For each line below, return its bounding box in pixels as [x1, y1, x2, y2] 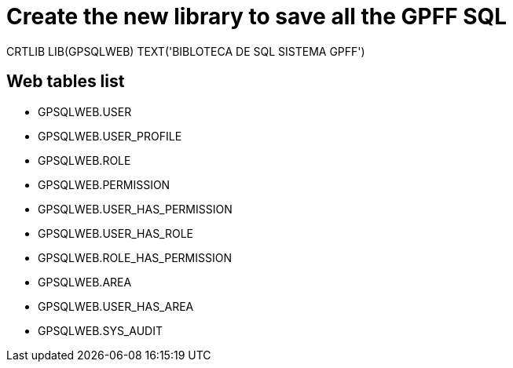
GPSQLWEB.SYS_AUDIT [38, 323, 163, 337]
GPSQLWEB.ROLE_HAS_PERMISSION [38, 250, 232, 264]
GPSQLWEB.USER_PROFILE [38, 129, 182, 143]
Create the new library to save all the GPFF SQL [6, 3, 508, 30]
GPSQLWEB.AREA [38, 275, 132, 289]
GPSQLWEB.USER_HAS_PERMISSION [38, 202, 233, 216]
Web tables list [6, 71, 125, 92]
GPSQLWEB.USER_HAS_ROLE [38, 226, 194, 240]
